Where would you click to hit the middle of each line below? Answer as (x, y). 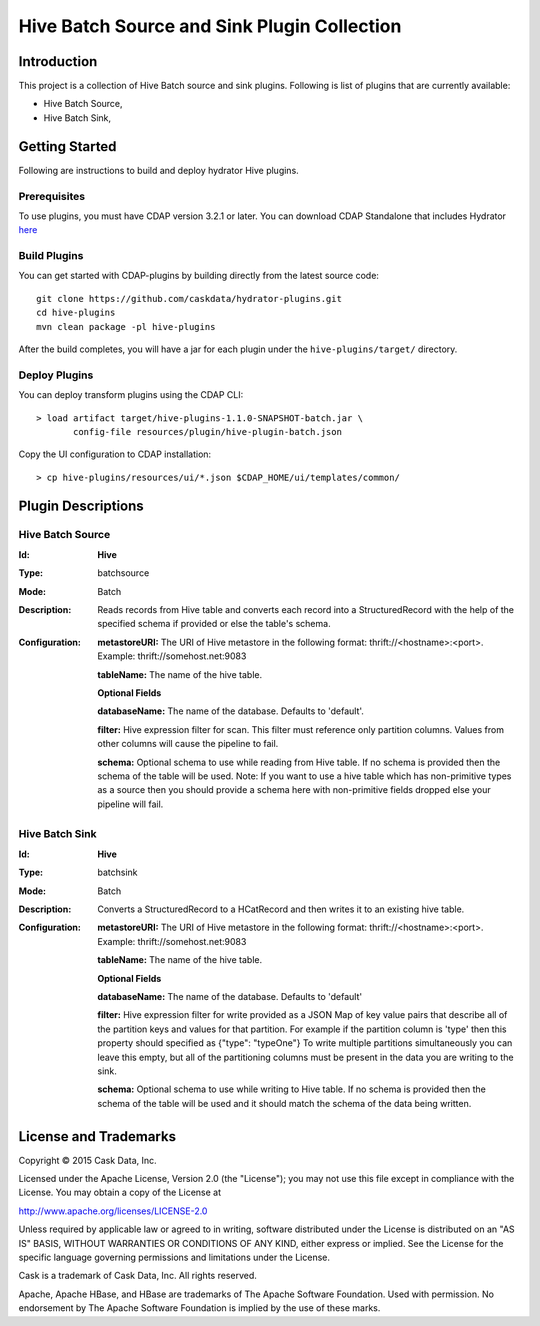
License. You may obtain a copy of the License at (120, 1192)
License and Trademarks (97, 1136)
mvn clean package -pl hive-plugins (126, 326)
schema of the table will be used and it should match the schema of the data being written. (284, 1103)
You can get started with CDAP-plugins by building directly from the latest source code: (199, 276)
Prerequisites (51, 196)
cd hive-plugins (76, 313)
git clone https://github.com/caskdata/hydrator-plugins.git (189, 298)
